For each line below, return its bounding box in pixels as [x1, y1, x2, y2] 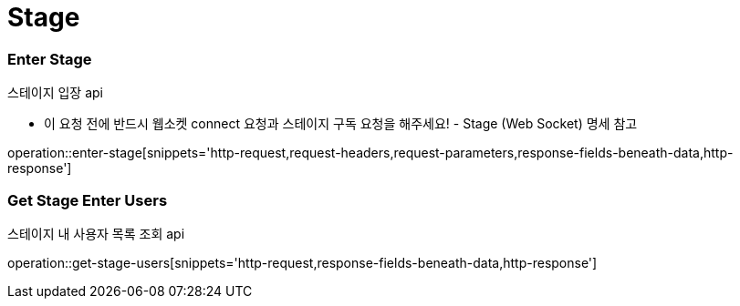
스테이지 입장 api [7, 85, 103, 101]
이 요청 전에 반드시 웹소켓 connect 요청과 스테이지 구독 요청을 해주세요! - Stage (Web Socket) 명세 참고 [44, 116, 638, 132]
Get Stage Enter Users [7, 190, 168, 209]
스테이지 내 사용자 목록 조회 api [7, 225, 185, 241]
